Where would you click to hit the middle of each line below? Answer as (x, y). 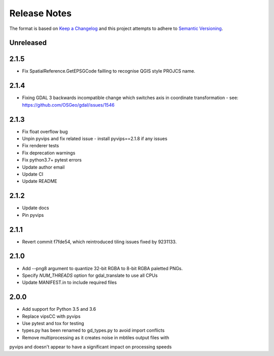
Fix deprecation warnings (49, 153)
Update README (40, 181)
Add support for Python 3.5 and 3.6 (59, 309)
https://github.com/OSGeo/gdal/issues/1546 (68, 105)
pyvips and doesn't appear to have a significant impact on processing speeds (91, 347)
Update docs (36, 208)
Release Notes (41, 13)
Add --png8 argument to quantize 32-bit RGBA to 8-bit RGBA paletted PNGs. (102, 268)
